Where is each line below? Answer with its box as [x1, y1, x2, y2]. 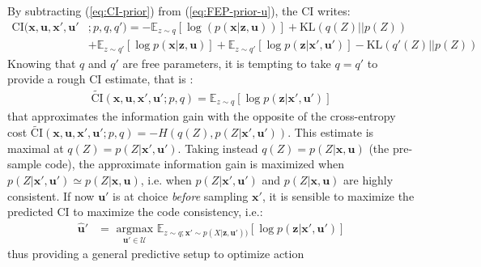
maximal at [7, 139, 64, 156]
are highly [343, 172, 394, 189]
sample [7, 155, 42, 172]
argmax [116, 223, 154, 235]
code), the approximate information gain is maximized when [45, 155, 344, 172]
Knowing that [7, 54, 76, 71]
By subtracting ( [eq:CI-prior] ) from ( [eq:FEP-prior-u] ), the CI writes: [7, 2, 351, 19]
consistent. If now [7, 187, 95, 204]
